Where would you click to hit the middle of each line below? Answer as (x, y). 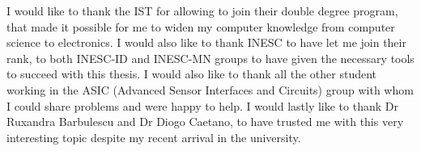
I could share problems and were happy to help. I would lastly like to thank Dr (202, 105)
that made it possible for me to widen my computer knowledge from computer (201, 26)
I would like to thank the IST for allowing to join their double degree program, (202, 10)
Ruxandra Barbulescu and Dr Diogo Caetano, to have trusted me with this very (205, 122)
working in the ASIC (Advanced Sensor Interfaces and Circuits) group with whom (210, 89)
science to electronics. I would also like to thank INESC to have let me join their (206, 42)
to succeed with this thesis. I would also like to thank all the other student (192, 74)
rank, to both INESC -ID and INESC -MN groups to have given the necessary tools (210, 58)
